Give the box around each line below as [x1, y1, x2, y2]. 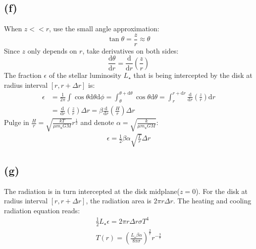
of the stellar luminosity [49, 69, 121, 80]
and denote [80, 117, 114, 127]
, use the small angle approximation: [49, 23, 159, 34]
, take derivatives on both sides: [82, 45, 179, 56]
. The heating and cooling [173, 195, 252, 206]
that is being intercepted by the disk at [133, 69, 253, 80]
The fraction [4, 69, 42, 80]
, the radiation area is [86, 195, 152, 206]
